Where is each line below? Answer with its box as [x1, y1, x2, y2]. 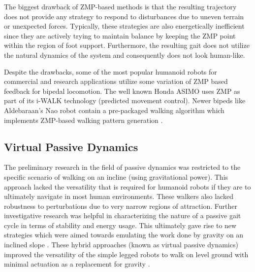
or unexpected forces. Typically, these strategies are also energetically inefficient [4, 21, 245, 31]
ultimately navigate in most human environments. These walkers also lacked [4, 191, 233, 201]
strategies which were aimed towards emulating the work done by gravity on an [4, 230, 244, 240]
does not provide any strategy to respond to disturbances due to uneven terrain [4, 11, 244, 21]
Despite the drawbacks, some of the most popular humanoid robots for [4, 66, 217, 77]
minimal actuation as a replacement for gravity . [4, 259, 150, 269]
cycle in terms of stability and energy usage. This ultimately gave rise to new [4, 220, 237, 230]
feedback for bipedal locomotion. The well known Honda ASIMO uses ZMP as [4, 85, 240, 96]
